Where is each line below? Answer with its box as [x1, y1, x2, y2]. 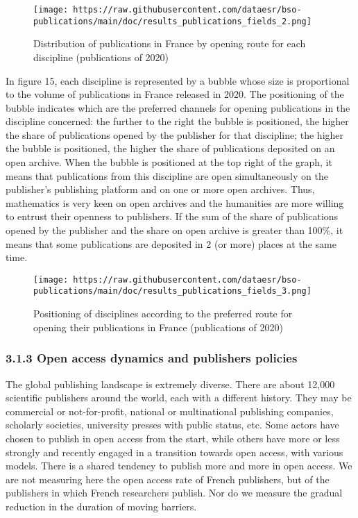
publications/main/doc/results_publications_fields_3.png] [33, 286, 312, 296]
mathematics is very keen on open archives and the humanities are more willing [6, 195, 344, 210]
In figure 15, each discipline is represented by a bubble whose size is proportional [6, 73, 350, 87]
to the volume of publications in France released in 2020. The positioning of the [6, 87, 344, 101]
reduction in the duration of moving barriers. [6, 499, 197, 513]
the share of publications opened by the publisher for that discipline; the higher [6, 127, 344, 142]
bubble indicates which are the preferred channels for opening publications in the [6, 100, 350, 115]
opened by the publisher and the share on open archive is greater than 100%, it [6, 223, 343, 237]
